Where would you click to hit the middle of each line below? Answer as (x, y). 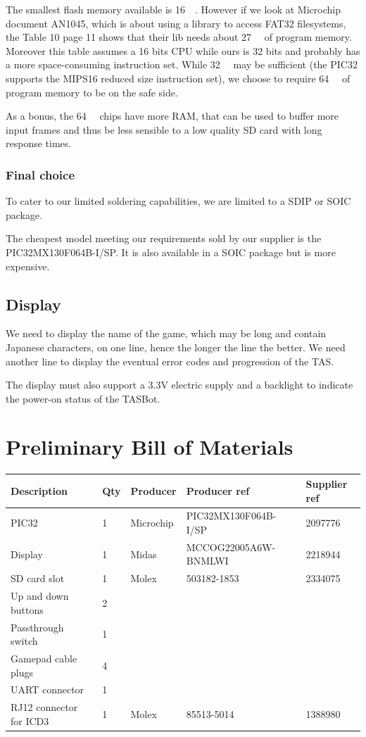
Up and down (40, 596)
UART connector (48, 689)
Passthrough (37, 627)
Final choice (40, 174)
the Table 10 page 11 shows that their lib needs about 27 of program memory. (179, 37)
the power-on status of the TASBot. (83, 398)
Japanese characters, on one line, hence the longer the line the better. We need (176, 347)
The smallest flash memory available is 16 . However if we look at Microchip (173, 9)
